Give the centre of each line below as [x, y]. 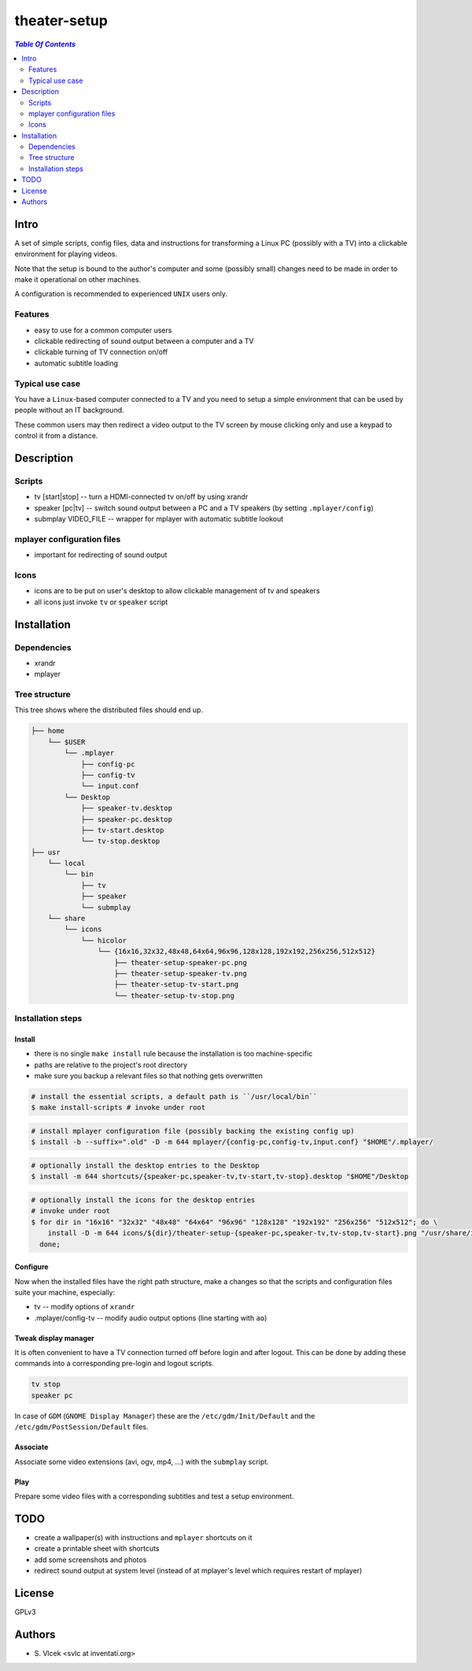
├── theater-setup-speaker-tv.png [181, 973]
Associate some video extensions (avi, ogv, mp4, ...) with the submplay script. [142, 1461]
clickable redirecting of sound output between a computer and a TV [144, 341]
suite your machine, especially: [65, 1292]
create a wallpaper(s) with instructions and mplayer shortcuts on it [143, 1537]
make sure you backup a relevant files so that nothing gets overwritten [148, 1076]
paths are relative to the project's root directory [111, 1064]
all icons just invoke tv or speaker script [101, 602]
